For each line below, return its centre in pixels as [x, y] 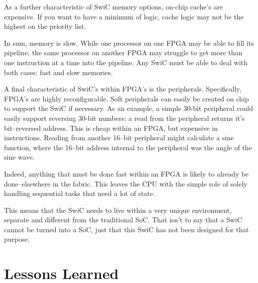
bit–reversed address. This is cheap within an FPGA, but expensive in [111, 128]
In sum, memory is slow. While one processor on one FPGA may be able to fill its [129, 43]
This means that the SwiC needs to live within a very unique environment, [118, 210]
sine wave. [19, 157]
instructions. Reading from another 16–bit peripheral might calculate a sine [119, 138]
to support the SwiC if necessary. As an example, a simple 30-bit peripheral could [129, 108]
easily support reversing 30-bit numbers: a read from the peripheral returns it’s [125, 118]
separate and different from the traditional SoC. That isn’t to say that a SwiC [123, 220]
